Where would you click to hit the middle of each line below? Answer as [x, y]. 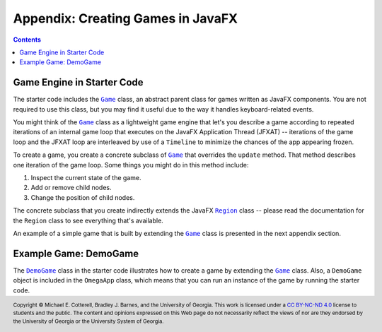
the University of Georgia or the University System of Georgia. [88, 321]
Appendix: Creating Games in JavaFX [126, 18]
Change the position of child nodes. [83, 197]
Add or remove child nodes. [71, 188]
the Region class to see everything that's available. [88, 220]
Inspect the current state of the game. [86, 177]
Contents [27, 40]
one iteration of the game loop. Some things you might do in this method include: [131, 165]
